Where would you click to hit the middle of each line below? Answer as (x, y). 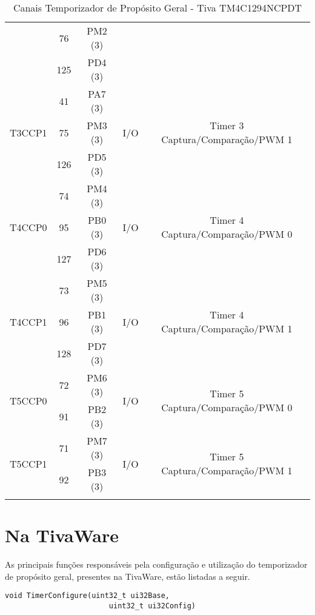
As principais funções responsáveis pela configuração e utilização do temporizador (156, 564)
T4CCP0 (28, 227)
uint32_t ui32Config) (152, 606)
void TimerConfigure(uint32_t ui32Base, (88, 596)
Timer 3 (227, 125)
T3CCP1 (28, 132)
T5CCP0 (28, 400)
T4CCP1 (28, 321)
